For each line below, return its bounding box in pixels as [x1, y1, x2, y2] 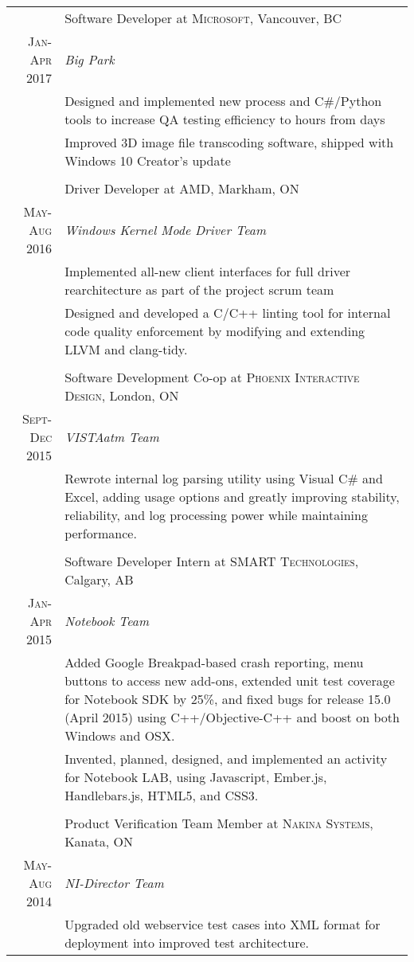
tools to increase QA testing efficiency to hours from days [64, 110, 385, 128]
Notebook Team [64, 612, 150, 630]
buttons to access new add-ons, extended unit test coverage [64, 671, 395, 690]
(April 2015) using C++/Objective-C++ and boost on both [64, 708, 400, 726]
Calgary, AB [64, 570, 134, 589]
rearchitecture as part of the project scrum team [64, 280, 334, 299]
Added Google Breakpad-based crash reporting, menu [64, 653, 364, 671]
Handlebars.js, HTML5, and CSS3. [64, 786, 259, 804]
